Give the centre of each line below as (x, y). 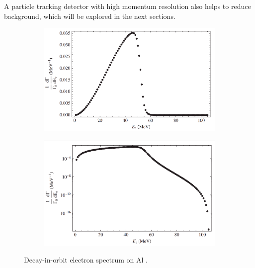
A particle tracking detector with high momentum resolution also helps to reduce (127, 6)
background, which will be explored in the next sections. (90, 16)
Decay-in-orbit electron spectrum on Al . (86, 260)
